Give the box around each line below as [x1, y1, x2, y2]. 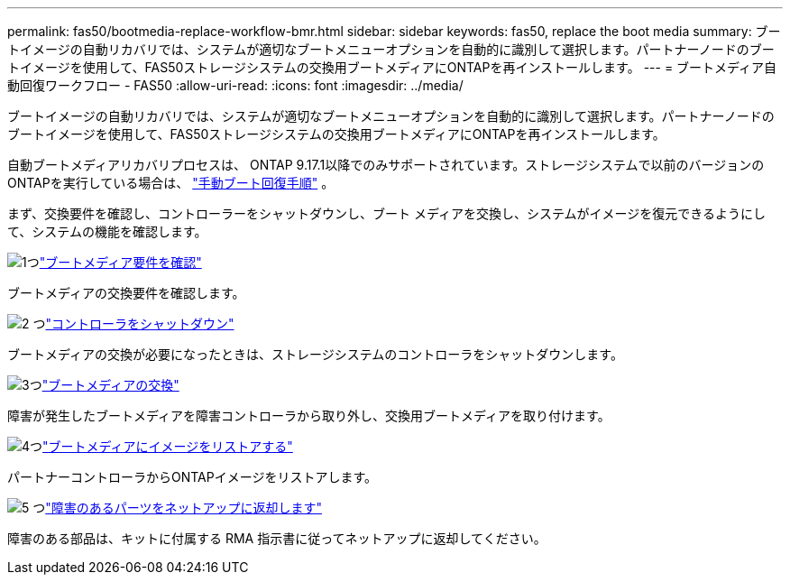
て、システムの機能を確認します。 [7, 224, 207, 239]
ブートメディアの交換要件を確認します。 [7, 285, 245, 300]
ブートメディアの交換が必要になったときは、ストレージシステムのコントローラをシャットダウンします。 [7, 346, 623, 362]
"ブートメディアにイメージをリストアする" [42, 439, 293, 454]
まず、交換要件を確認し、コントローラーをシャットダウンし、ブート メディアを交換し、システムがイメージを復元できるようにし [7, 206, 766, 221]
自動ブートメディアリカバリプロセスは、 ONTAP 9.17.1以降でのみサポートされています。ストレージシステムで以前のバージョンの [7, 157, 765, 172]
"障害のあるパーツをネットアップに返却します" [45, 500, 323, 515]
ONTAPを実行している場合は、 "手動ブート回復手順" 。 [7, 175, 335, 190]
